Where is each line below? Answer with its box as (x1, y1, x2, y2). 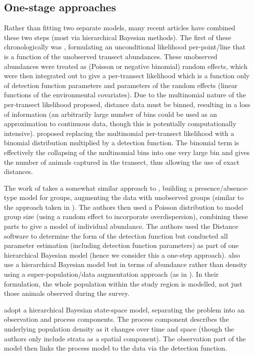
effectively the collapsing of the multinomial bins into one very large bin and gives (4, 147, 250, 157)
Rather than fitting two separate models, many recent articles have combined (4, 22, 235, 33)
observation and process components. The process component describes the (4, 314, 229, 324)
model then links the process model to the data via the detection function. (4, 343, 228, 353)
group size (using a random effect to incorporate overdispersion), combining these (4, 211, 248, 222)
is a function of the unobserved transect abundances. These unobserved (4, 51, 218, 61)
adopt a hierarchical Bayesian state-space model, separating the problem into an (4, 304, 245, 314)
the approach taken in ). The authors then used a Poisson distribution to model (4, 201, 243, 212)
